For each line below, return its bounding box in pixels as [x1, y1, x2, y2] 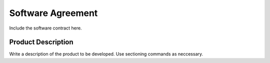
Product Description [9, 38, 73, 46]
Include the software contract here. [9, 25, 82, 31]
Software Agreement [9, 7, 98, 18]
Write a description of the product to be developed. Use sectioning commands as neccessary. [9, 51, 203, 57]
